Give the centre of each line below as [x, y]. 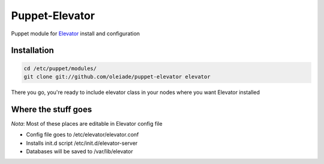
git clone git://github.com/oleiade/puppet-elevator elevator [117, 77]
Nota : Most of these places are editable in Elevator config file [87, 123]
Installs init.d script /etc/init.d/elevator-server [82, 143]
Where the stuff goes [52, 109]
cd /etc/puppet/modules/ [60, 68]
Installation [32, 51]
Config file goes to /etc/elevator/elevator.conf [82, 135]
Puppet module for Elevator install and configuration [76, 34]
